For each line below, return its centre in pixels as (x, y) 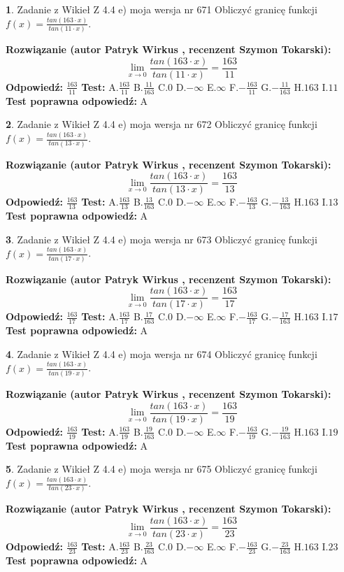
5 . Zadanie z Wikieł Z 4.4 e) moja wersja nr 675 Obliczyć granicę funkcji (162, 469)
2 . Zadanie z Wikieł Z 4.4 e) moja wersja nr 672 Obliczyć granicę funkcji (162, 124)
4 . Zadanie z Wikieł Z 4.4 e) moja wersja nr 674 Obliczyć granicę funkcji (162, 353)
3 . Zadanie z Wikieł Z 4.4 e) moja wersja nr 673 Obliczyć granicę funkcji (162, 239)
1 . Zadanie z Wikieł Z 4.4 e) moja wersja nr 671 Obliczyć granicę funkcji (162, 9)
